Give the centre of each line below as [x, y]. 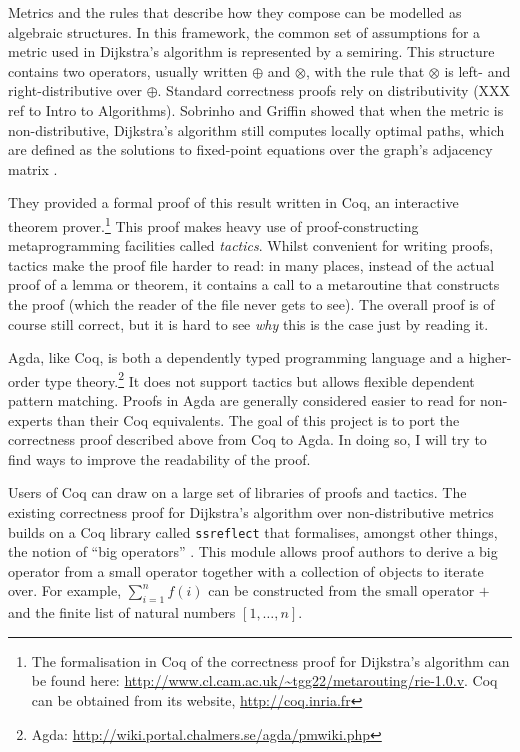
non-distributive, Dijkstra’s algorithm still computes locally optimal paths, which [256, 129]
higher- [490, 357]
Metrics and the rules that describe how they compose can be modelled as [235, 12]
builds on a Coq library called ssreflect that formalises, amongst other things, [253, 531]
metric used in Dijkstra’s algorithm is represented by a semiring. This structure [251, 51]
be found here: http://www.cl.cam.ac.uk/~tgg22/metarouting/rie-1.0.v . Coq [264, 680]
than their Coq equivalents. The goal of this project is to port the [258, 419]
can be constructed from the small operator [341, 590]
